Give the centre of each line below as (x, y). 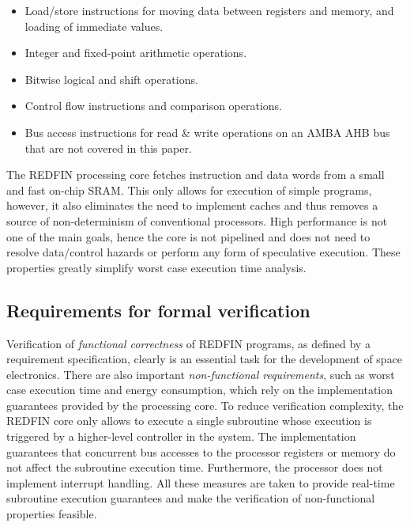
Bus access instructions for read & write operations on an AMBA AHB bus (207, 132)
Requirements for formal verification (158, 310)
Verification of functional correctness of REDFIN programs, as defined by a (188, 343)
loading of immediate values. (94, 26)
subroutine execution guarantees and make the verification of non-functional (191, 498)
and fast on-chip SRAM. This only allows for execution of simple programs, (189, 190)
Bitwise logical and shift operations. (111, 79)
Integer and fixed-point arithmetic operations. (136, 53)
